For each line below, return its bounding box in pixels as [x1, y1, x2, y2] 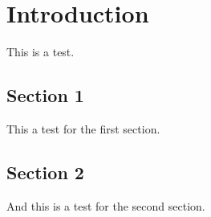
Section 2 [6, 159, 84, 184]
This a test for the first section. [6, 120, 160, 137]
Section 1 [6, 83, 84, 108]
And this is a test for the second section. [6, 197, 205, 214]
